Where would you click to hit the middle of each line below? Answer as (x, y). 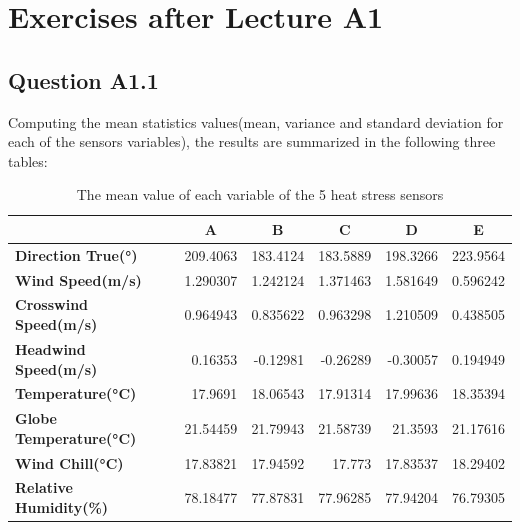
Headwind (50, 348)
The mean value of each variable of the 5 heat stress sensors (260, 194)
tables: (28, 160)
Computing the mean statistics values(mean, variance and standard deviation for (256, 121)
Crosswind (52, 304)
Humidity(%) (62, 507)
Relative (44, 487)
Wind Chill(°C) (69, 462)
